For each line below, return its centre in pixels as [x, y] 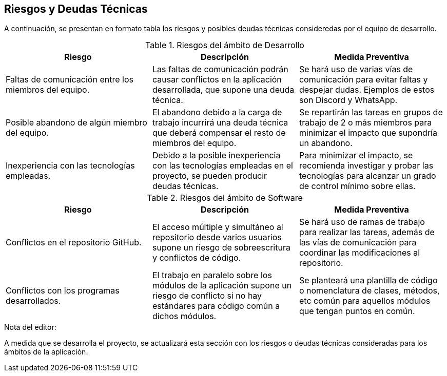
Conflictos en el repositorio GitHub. [74, 243]
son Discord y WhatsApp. [348, 100]
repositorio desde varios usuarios [217, 237]
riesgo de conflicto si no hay [207, 296]
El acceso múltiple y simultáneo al [218, 227]
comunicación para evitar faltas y [363, 80]
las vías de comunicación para [358, 243]
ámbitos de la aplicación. [46, 352]
